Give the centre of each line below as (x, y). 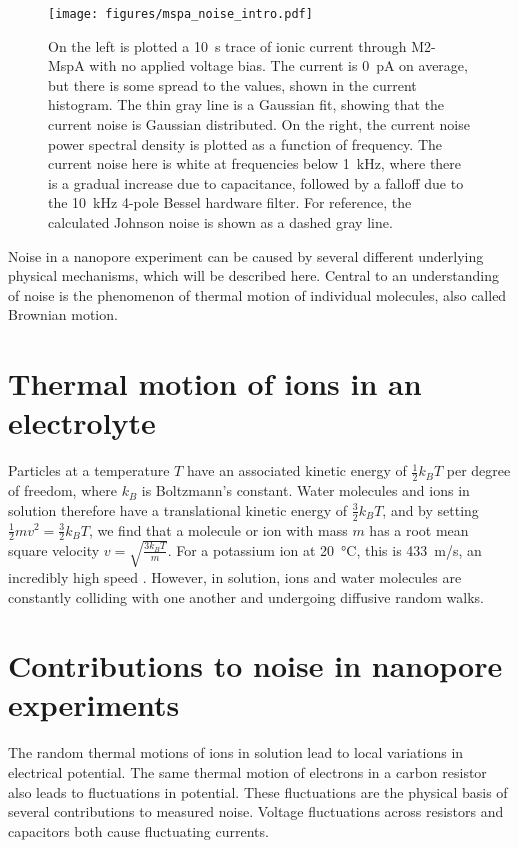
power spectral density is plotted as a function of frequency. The (245, 143)
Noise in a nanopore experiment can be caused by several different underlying (246, 255)
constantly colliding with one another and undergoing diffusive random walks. (246, 596)
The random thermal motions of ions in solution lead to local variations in (236, 752)
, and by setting (430, 509)
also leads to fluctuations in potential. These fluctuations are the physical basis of (258, 791)
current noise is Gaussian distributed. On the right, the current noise (259, 124)
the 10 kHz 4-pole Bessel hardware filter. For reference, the (230, 202)
